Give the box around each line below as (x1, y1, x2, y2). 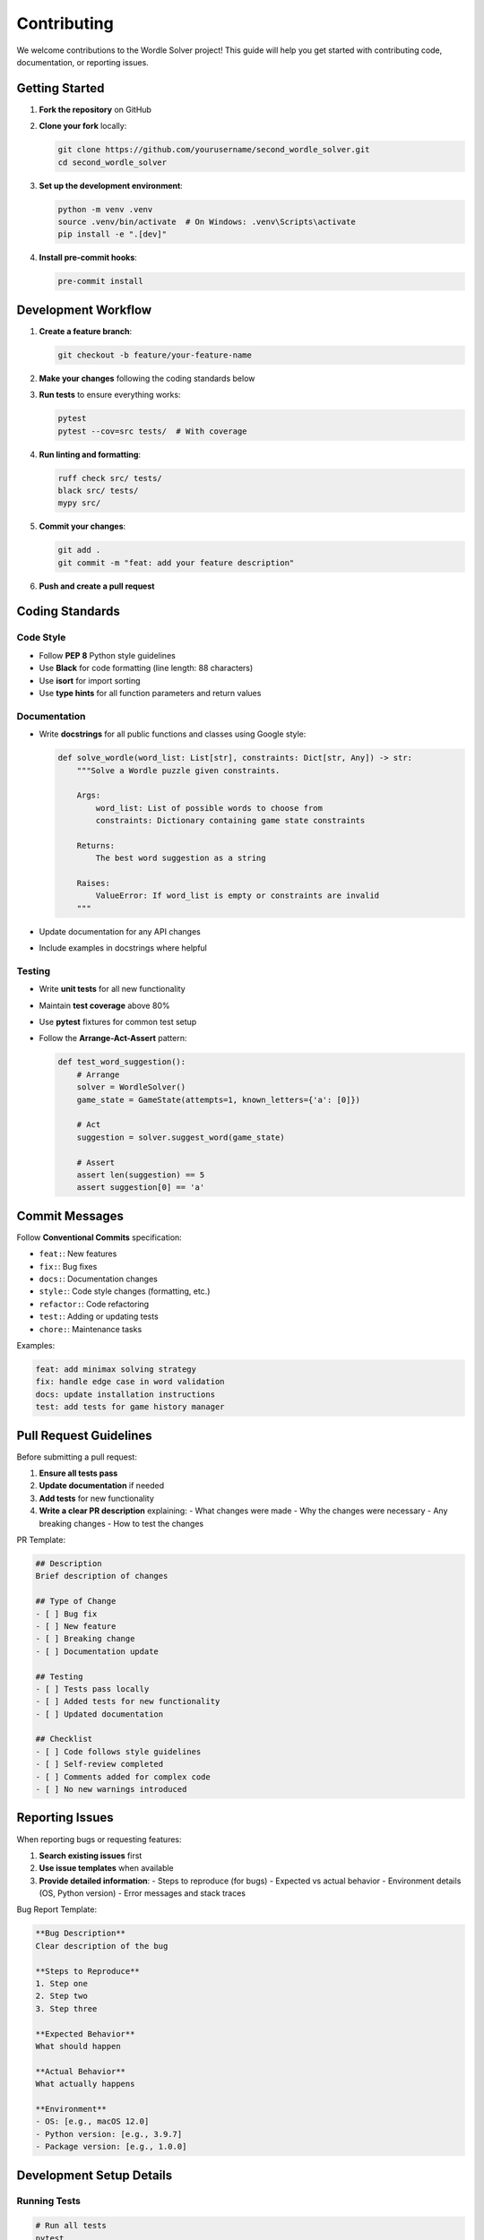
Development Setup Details (16, 2167, 173, 2183)
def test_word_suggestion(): (57, 1057, 186, 1067)
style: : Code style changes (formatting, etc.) (39, 1286, 211, 1297)
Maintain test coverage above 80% (39, 1000, 170, 1011)
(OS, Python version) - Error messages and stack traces (39, 1888, 246, 1899)
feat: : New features (39, 1248, 117, 1259)
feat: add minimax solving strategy (35, 1364, 197, 1374)
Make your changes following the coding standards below (39, 373, 255, 383)
